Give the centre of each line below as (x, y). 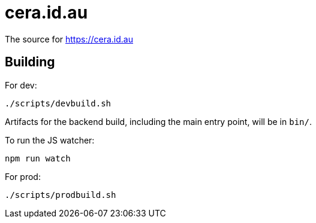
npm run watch (38, 158)
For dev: (21, 85)
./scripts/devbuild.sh (58, 103)
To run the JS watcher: (50, 140)
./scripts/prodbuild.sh (61, 195)
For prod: (23, 176)
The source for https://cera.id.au (69, 39)
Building (30, 62)
